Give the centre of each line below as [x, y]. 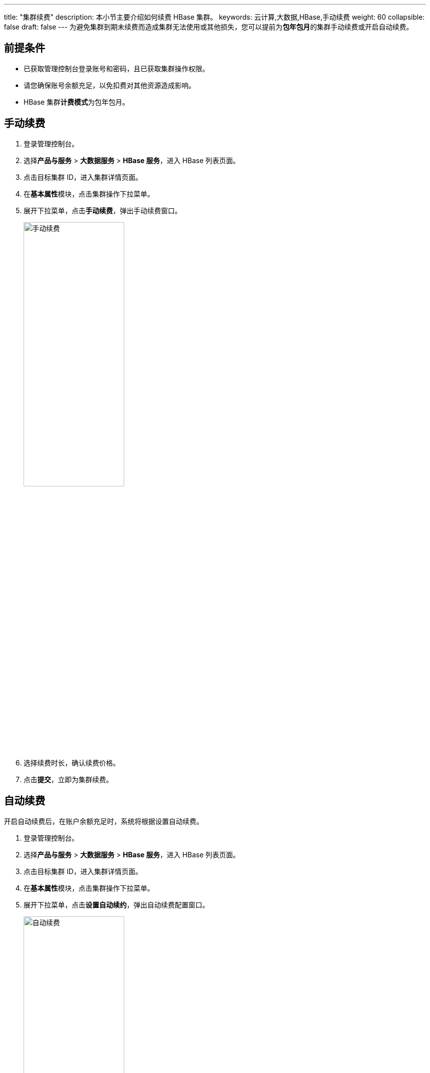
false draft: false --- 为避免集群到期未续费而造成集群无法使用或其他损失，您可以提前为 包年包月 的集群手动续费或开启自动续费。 [209, 27]
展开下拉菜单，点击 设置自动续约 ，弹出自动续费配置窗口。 [116, 904]
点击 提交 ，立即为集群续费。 [68, 779]
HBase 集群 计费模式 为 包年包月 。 [76, 102]
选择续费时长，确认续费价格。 [72, 762]
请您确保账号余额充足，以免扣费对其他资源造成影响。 [109, 85]
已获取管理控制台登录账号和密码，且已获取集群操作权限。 [116, 68]
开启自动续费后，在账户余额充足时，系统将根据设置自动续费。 [104, 821]
